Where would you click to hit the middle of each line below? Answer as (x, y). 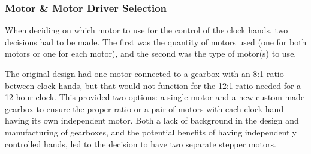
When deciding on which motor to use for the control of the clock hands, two (147, 30)
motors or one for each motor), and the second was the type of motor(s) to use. (151, 53)
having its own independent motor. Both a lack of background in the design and (152, 120)
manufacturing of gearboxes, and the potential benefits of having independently (151, 132)
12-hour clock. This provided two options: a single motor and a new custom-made (155, 97)
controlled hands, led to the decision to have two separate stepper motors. (141, 144)
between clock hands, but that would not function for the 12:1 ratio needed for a (153, 85)
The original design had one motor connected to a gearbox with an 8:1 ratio (144, 73)
